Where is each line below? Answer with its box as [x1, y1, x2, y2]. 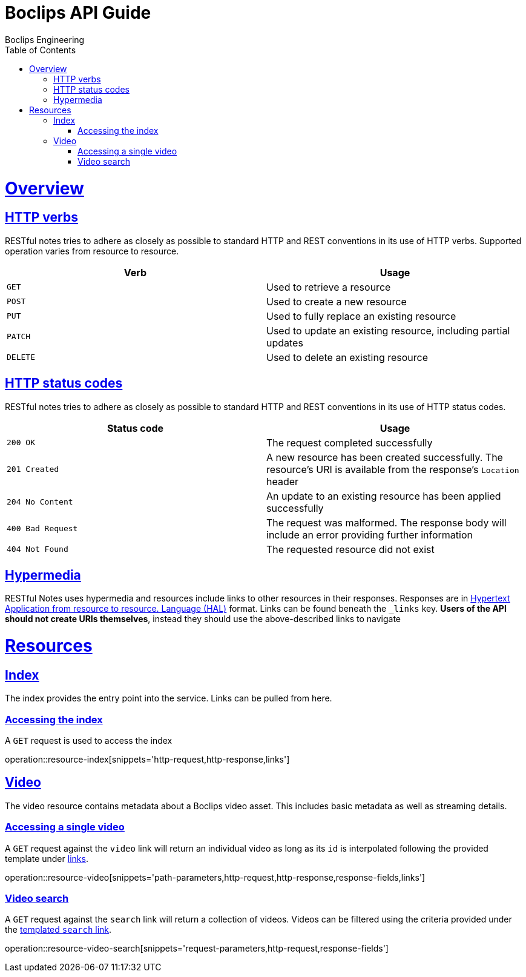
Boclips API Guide [5, 2, 151, 23]
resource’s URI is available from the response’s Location [266, 463, 519, 475]
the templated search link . [5, 924, 112, 935]
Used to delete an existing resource [266, 351, 429, 363]
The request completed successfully [266, 436, 433, 449]
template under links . [5, 853, 88, 864]
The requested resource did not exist [266, 543, 435, 555]
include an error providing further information [266, 528, 473, 541]
